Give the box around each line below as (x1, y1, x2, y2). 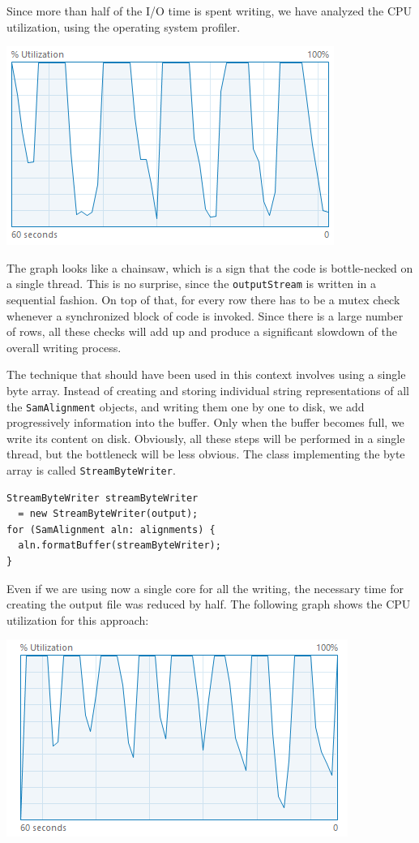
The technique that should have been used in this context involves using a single (6, 366, 406, 383)
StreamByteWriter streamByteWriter (6, 492, 199, 504)
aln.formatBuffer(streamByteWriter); (18, 540, 221, 552)
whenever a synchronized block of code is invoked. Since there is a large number (6, 307, 404, 324)
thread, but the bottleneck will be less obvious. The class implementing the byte (6, 445, 405, 462)
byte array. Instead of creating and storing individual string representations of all (6, 382, 409, 398)
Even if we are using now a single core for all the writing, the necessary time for (6, 579, 404, 596)
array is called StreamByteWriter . (6, 462, 176, 479)
